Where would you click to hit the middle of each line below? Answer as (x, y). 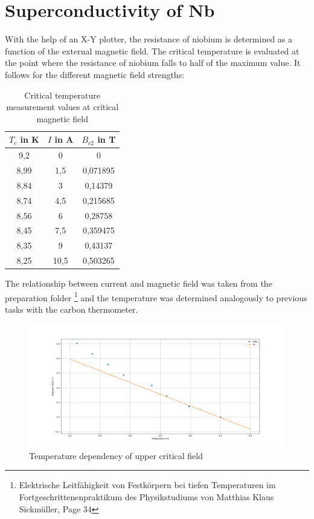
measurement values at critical (62, 107)
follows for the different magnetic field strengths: (95, 74)
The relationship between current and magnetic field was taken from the (139, 283)
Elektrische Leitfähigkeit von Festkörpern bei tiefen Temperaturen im (147, 485)
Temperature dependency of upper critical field (116, 455)
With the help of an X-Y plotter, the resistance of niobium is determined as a (149, 39)
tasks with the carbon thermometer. (72, 309)
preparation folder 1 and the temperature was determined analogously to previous (156, 296)
